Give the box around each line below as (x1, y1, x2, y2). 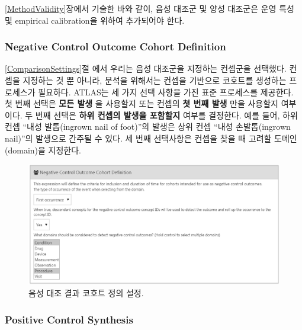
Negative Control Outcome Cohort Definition (5, 39, 226, 54)
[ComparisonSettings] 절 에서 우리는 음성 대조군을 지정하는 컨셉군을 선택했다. (5, 62, 287, 75)
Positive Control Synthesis (5, 312, 133, 326)
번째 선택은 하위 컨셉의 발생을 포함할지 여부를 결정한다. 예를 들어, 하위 (35, 108, 298, 121)
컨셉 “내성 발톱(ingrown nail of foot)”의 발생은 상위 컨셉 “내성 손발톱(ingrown (5, 120, 291, 133)
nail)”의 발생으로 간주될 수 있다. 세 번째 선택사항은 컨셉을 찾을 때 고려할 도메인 (5, 132, 297, 144)
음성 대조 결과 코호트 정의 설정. (28, 287, 144, 299)
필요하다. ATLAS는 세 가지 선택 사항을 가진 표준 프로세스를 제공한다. (38, 85, 294, 98)
